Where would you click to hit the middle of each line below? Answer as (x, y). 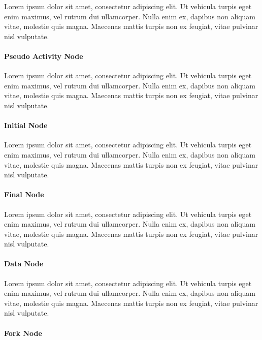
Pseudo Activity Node (44, 56)
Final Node (24, 194)
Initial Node (26, 125)
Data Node (24, 264)
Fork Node (23, 333)
